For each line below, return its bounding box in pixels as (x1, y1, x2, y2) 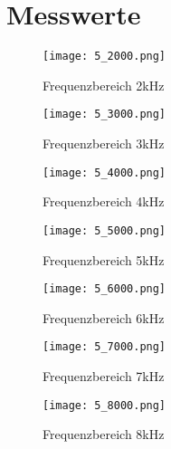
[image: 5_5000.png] (43, 224, 166, 237)
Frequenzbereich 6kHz (43, 308, 165, 327)
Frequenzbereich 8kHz (43, 425, 165, 444)
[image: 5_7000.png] (43, 340, 166, 354)
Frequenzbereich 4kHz (43, 192, 165, 211)
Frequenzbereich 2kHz (43, 75, 165, 94)
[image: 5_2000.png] (43, 50, 166, 63)
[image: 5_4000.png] (43, 166, 166, 179)
